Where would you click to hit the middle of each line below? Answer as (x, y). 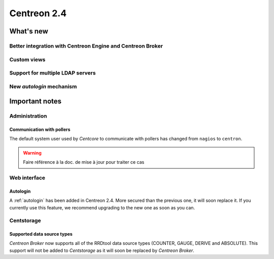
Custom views (27, 59)
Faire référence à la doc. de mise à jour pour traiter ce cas (84, 162)
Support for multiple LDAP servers (53, 73)
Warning (32, 153)
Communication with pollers (40, 129)
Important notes (36, 101)
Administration (28, 116)
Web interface (27, 177)
